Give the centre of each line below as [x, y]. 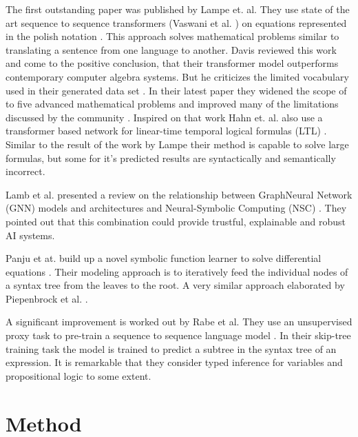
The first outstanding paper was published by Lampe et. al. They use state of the [178, 9]
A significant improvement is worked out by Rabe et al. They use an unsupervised [179, 322]
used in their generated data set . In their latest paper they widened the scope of [176, 90]
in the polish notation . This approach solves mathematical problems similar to [172, 36]
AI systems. [30, 235]
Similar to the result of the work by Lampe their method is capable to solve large [177, 144]
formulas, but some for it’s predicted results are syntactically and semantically [171, 157]
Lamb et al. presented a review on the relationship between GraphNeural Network [179, 194]
